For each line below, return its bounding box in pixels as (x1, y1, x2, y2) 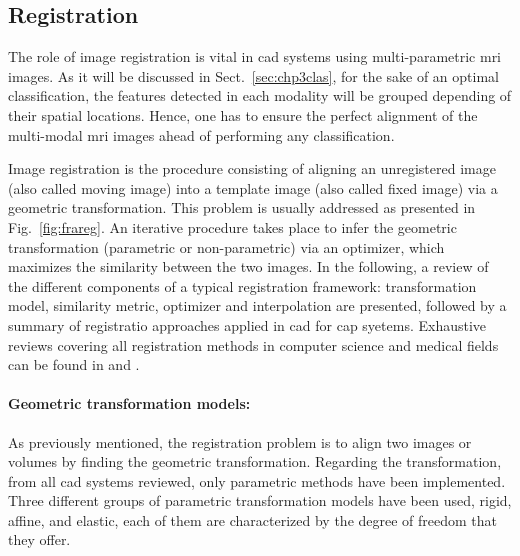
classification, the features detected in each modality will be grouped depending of (8, 85, 512, 106)
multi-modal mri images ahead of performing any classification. (8, 124, 395, 145)
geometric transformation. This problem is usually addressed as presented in (8, 197, 476, 218)
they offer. (8, 529, 71, 550)
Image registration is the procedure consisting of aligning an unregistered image (8, 158, 496, 179)
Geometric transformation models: (8, 393, 251, 414)
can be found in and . (8, 354, 140, 375)
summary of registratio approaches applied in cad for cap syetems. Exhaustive (8, 314, 487, 335)
